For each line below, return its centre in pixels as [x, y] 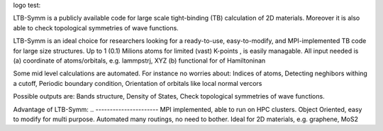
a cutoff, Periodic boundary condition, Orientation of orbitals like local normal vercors [138, 83]
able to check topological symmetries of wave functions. [96, 27]
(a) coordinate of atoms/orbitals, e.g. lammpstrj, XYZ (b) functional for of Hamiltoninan [139, 61]
